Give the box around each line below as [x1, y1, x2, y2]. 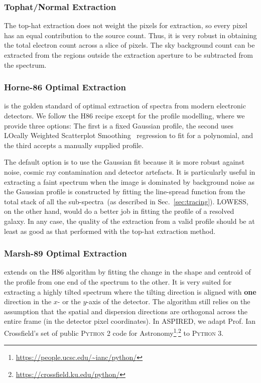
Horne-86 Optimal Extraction [4, 81, 126, 93]
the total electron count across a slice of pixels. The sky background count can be [4, 40, 255, 50]
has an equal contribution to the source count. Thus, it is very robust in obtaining [4, 30, 257, 40]
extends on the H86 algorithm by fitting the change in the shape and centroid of [4, 267, 251, 277]
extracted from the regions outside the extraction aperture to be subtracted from [4, 50, 253, 60]
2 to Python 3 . [178, 326, 224, 338]
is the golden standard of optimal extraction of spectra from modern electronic [4, 100, 246, 111]
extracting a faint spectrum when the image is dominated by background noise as [4, 176, 254, 187]
